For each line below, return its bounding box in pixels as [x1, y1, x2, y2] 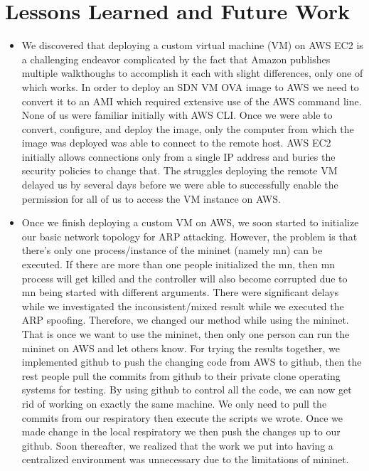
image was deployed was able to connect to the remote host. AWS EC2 [21, 135, 331, 150]
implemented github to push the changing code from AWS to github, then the [21, 354, 362, 369]
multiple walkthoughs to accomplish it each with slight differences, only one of [21, 65, 363, 80]
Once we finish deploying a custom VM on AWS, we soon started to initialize [21, 215, 359, 230]
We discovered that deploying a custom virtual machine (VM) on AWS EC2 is [21, 38, 363, 53]
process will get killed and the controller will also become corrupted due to [21, 270, 348, 285]
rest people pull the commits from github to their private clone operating [21, 368, 341, 383]
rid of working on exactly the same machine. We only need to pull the [21, 396, 327, 411]
